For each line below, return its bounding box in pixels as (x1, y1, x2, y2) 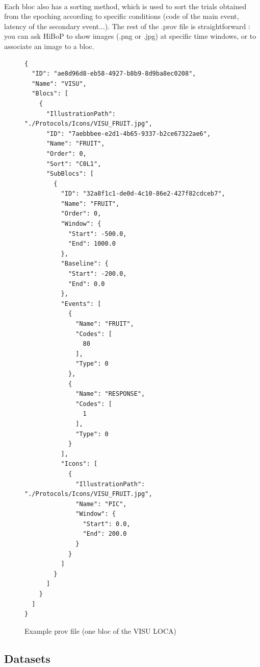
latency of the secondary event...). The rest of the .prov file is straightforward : (4, 20, 250, 31)
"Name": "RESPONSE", (75, 390, 145, 398)
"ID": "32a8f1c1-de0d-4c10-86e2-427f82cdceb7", (61, 190, 225, 198)
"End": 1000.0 (68, 240, 116, 248)
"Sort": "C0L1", (46, 160, 101, 168)
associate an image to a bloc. (4, 40, 94, 51)
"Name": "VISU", (32, 80, 87, 87)
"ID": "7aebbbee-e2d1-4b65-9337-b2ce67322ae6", (46, 130, 211, 137)
